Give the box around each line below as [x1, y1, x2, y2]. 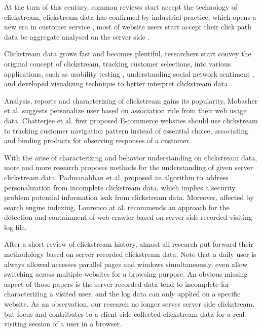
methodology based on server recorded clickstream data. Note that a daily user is [4, 249, 256, 259]
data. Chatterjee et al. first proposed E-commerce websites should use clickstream [4, 115, 258, 125]
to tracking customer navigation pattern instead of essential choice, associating [4, 125, 249, 136]
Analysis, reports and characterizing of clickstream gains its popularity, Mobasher [4, 95, 258, 106]
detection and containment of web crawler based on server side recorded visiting [4, 212, 252, 222]
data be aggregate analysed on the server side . [4, 31, 150, 42]
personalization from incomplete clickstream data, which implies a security [4, 182, 236, 192]
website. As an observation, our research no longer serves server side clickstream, [4, 298, 255, 309]
